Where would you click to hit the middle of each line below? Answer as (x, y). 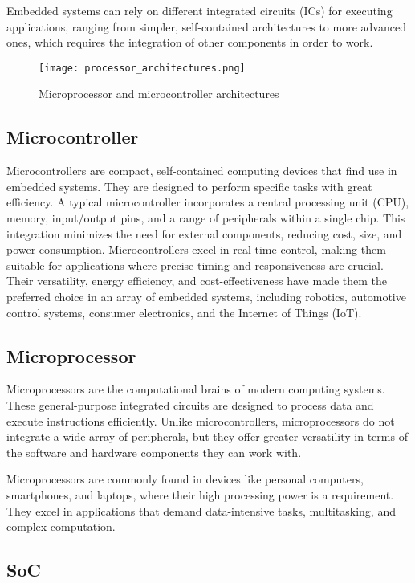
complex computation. (61, 526)
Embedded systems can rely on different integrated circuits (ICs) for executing (199, 10)
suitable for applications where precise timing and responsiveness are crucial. (195, 265)
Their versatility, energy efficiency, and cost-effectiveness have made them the (197, 281)
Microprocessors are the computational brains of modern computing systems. (196, 389)
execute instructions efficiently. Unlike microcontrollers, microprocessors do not (201, 420)
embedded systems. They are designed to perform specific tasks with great (189, 186)
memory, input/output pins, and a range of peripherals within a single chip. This (206, 218)
